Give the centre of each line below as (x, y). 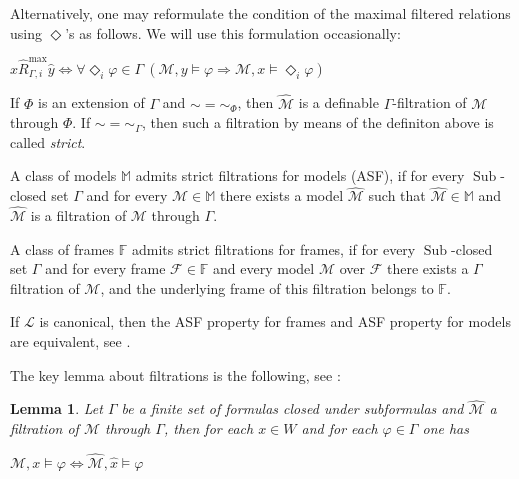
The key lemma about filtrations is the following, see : (175, 374)
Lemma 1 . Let (56, 408)
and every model (264, 268)
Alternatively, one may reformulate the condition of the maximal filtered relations (260, 13)
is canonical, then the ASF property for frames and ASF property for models (275, 321)
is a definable (338, 102)
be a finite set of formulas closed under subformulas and (292, 408)
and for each (339, 427)
